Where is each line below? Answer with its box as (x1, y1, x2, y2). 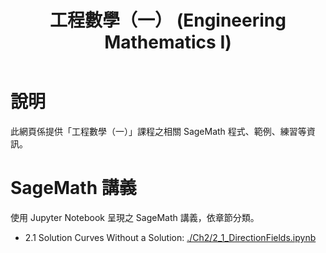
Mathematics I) (104, 31, 232, 54)
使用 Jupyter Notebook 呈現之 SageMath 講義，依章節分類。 (10, 211, 260, 223)
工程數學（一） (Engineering (49, 9, 287, 32)
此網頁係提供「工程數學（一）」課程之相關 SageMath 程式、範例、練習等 (10, 125, 307, 137)
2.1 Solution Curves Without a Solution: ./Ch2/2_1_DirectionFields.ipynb (24, 231, 317, 243)
